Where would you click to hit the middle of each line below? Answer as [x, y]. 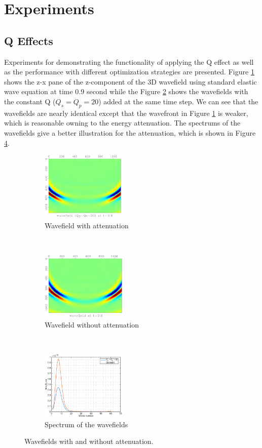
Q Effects [29, 40]
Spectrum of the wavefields [86, 424]
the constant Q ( [30, 101]
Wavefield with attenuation [87, 225]
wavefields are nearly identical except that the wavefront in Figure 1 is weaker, [126, 113]
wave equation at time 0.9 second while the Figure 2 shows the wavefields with [126, 91]
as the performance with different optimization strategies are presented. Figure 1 [129, 72]
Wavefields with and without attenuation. [89, 441]
